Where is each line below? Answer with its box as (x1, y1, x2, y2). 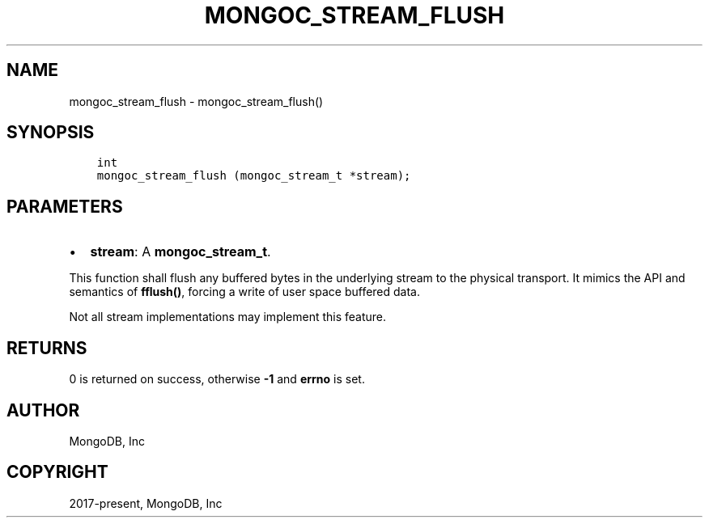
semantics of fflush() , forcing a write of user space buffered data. (69, 285, 421, 299)
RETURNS (6, 337, 87, 358)
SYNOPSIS (6, 122, 95, 143)
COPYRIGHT (6, 462, 108, 483)
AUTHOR (6, 399, 80, 420)
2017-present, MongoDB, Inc (69, 496, 223, 510)
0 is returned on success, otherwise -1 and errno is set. (69, 372, 365, 387)
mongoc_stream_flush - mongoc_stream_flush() (69, 94, 324, 108)
